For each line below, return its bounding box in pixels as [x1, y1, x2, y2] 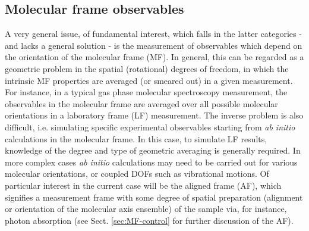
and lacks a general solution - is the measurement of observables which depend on [5, 39, 302, 51]
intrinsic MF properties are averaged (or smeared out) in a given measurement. [5, 74, 293, 86]
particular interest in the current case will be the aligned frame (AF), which [5, 179, 282, 191]
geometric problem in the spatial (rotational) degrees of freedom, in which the [5, 62, 289, 74]
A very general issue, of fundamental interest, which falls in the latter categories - [5, 27, 302, 40]
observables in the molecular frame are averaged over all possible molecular [5, 97, 278, 110]
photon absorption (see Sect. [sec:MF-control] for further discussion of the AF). [5, 214, 294, 226]
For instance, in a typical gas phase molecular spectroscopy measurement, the [5, 86, 288, 98]
